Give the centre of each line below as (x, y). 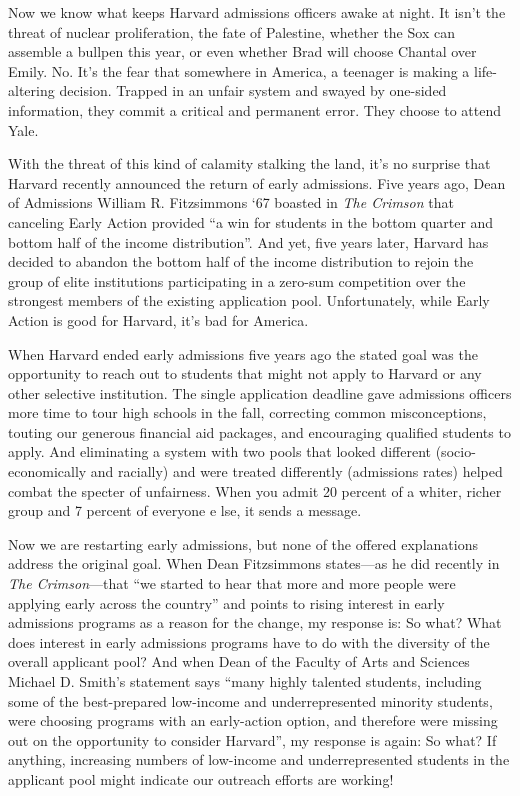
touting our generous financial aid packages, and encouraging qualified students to (259, 431)
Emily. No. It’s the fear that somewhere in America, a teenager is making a (239, 70)
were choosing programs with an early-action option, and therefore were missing (253, 720)
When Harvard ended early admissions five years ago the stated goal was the (243, 353)
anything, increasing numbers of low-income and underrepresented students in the (259, 759)
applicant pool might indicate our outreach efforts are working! (201, 778)
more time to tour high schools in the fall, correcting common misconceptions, (247, 412)
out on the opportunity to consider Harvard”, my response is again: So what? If (252, 739)
